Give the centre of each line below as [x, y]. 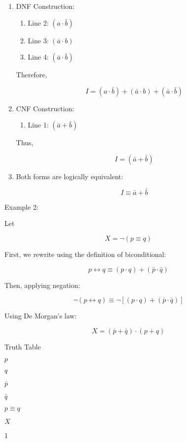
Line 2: [38, 22]
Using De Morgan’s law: [41, 316]
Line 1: [38, 125]
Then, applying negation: [42, 285]
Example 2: [22, 206]
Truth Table [23, 346]
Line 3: [38, 40]
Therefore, [31, 75]
